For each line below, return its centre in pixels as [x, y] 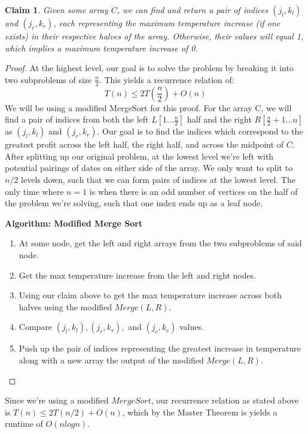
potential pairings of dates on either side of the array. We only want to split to [149, 168]
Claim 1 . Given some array [57, 10]
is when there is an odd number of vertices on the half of [193, 191]
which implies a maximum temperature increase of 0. [101, 48]
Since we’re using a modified [57, 400]
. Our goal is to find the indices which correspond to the [200, 131]
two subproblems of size [48, 79]
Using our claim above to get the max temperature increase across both [150, 295]
